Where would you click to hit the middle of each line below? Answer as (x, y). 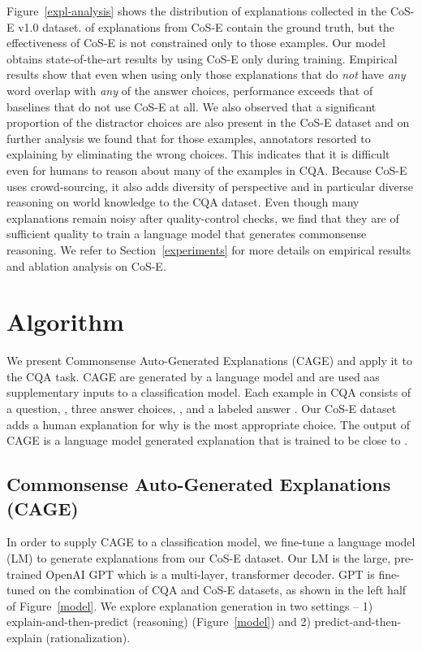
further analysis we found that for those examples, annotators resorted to (189, 138)
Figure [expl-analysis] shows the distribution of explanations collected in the (197, 11)
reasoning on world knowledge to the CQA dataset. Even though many (183, 202)
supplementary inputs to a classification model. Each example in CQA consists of (209, 392)
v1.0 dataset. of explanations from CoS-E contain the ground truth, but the (206, 26)
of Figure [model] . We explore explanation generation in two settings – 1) (190, 605)
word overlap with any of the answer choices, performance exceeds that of (190, 90)
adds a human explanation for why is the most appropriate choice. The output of (208, 424)
